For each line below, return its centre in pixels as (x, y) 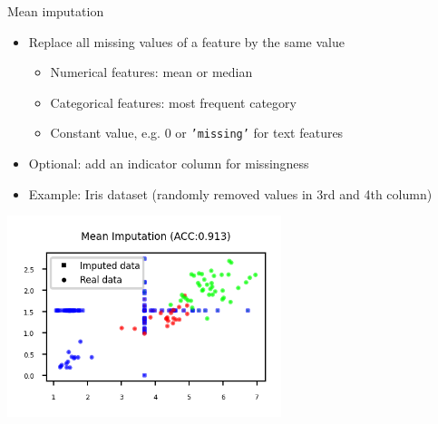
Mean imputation (56, 11)
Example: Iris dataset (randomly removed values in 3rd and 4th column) (230, 193)
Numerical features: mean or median (151, 72)
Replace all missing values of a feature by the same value (186, 41)
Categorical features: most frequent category (173, 102)
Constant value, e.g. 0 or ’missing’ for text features (197, 133)
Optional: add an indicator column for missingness (169, 164)
